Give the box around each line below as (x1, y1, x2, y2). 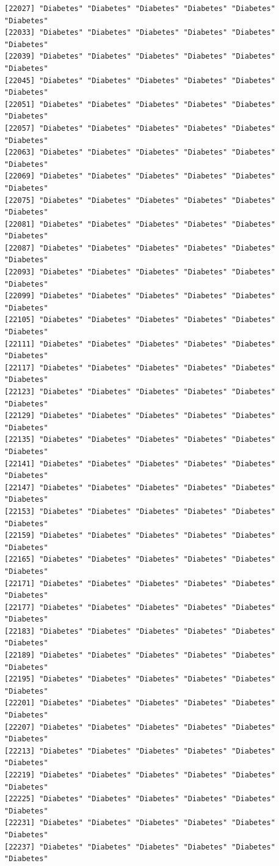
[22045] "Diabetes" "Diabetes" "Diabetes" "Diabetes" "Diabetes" (4, 76, 275, 85)
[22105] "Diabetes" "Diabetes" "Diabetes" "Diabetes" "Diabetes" (4, 315, 275, 325)
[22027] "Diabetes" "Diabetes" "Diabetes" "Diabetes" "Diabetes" (4, 4, 275, 13)
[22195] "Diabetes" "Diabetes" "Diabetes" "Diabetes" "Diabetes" (4, 675, 275, 684)
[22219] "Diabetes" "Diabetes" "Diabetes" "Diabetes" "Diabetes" (4, 771, 275, 779)
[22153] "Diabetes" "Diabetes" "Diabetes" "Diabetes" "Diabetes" (4, 507, 275, 516)
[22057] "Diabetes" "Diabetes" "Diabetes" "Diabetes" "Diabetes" (4, 123, 275, 133)
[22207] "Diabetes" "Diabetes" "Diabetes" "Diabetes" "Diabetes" (4, 722, 275, 732)
